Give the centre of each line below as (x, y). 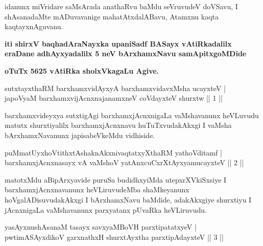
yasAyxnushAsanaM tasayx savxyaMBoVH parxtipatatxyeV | (101, 227)
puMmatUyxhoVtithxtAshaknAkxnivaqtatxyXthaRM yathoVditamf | (113, 152)
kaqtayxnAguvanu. (34, 26)
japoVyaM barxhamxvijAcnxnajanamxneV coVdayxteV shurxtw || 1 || (114, 98)
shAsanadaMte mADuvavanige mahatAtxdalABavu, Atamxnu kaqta (112, 16)
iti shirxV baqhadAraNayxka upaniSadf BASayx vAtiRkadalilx (118, 43)
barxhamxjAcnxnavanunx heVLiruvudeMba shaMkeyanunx (97, 189)
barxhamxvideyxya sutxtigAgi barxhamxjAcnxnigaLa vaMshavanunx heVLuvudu (132, 115)
